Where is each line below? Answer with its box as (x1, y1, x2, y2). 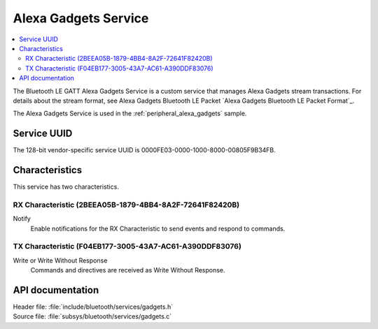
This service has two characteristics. (13, 182, 119, 191)
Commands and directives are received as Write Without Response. (30, 266, 225, 275)
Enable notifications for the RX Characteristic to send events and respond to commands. (30, 224, 286, 233)
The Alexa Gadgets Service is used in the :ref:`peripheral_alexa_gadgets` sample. (13, 109, 247, 118)
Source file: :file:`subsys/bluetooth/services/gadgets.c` (13, 312, 172, 321)
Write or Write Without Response (13, 256, 108, 265)
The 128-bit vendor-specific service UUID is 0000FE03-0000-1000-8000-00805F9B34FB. (13, 146, 276, 154)
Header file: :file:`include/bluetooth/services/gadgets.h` (13, 302, 174, 311)
